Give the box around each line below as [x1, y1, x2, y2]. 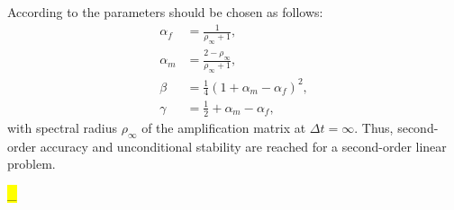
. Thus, [354, 118, 394, 136]
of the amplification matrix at [141, 118, 306, 136]
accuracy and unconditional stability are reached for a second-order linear [40, 136, 447, 155]
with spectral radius [7, 118, 117, 136]
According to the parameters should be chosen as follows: [7, 3, 323, 21]
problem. [7, 154, 56, 173]
